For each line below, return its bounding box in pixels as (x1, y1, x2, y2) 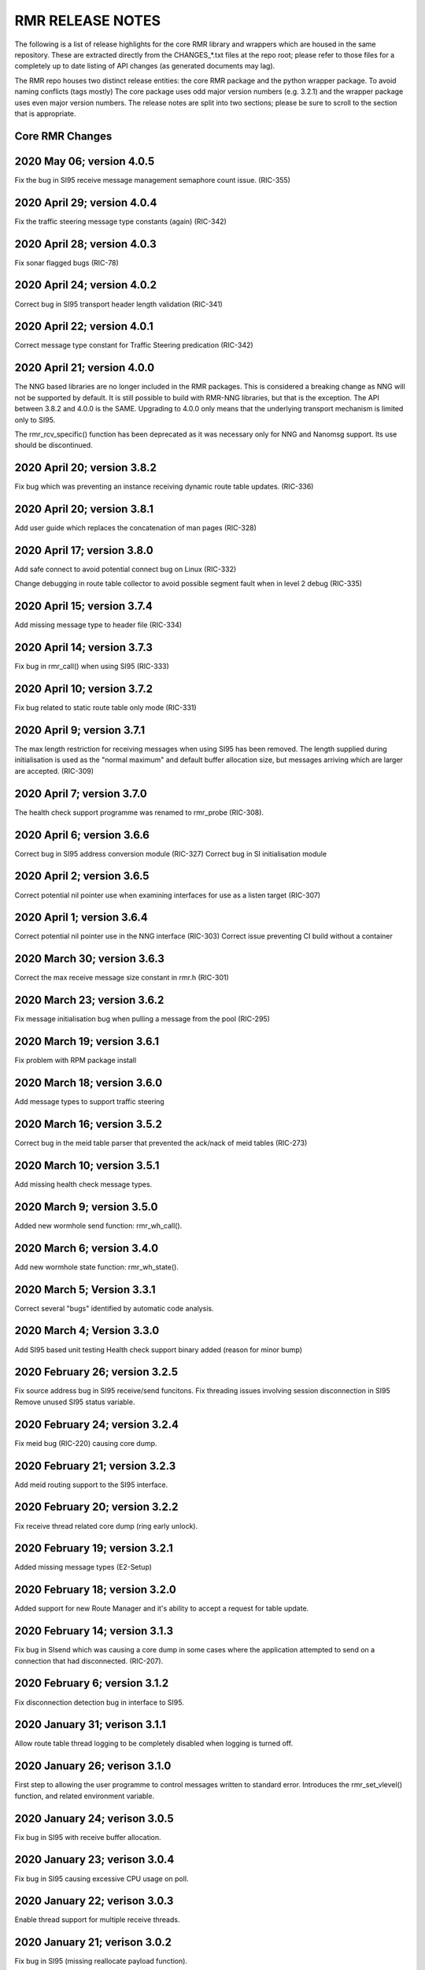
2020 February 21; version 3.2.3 (14, 1459, 176, 1473)
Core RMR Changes (14, 129, 113, 143)
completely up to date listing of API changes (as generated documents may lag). (14, 61, 275, 71)
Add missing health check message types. (14, 1179, 153, 1189)
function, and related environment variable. (14, 1791, 155, 1801)
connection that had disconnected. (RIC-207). (14, 1656, 164, 1666)
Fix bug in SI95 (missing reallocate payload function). (14, 1957, 188, 1966)
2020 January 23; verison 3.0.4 (14, 1853, 175, 1867)
